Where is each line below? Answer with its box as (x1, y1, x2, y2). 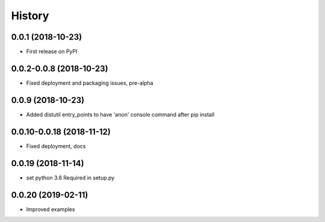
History (11, 9, 49, 22)
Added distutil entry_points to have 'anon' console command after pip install (26, 111, 215, 118)
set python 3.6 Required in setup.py (26, 174, 115, 181)
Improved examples (26, 205, 75, 213)
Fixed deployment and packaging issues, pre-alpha (26, 79, 153, 87)
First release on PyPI (26, 48, 78, 55)
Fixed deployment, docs (26, 142, 86, 150)
